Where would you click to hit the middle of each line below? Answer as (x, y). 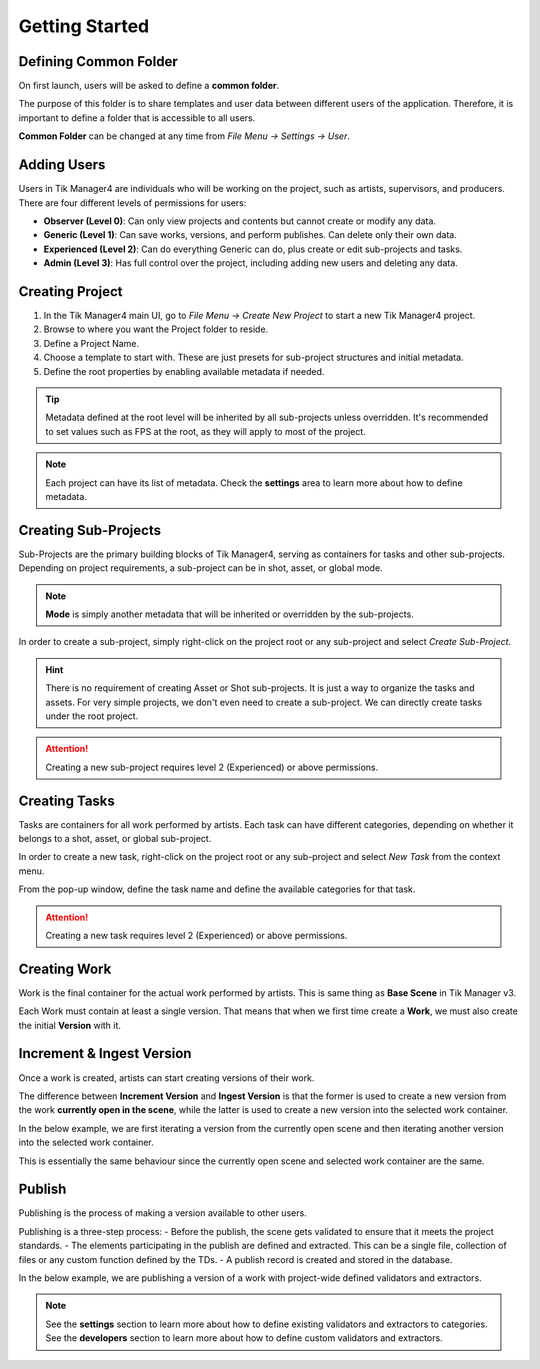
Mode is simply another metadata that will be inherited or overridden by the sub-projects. (229, 614)
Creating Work (65, 968)
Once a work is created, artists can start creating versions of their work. (166, 1077)
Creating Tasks (66, 800)
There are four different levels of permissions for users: (132, 202)
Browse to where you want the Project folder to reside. (156, 329)
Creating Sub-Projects (90, 530)
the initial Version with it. (70, 1025)
